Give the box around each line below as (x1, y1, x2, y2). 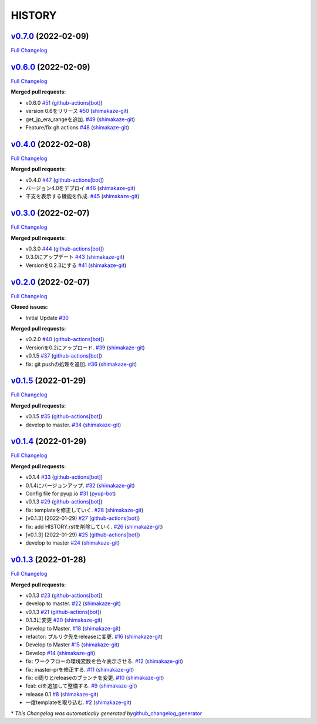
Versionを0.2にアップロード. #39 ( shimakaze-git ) (25, 344, 145, 351)
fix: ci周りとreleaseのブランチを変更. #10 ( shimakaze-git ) (25, 674, 164, 681)
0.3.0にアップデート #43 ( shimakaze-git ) (25, 253, 125, 261)
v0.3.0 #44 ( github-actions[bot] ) (25, 245, 104, 252)
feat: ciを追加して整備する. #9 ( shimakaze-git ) (25, 682, 137, 689)
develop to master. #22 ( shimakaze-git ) (25, 600, 122, 607)
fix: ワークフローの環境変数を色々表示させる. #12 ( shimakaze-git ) (25, 658, 183, 665)
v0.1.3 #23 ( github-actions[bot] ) (25, 592, 103, 599)
